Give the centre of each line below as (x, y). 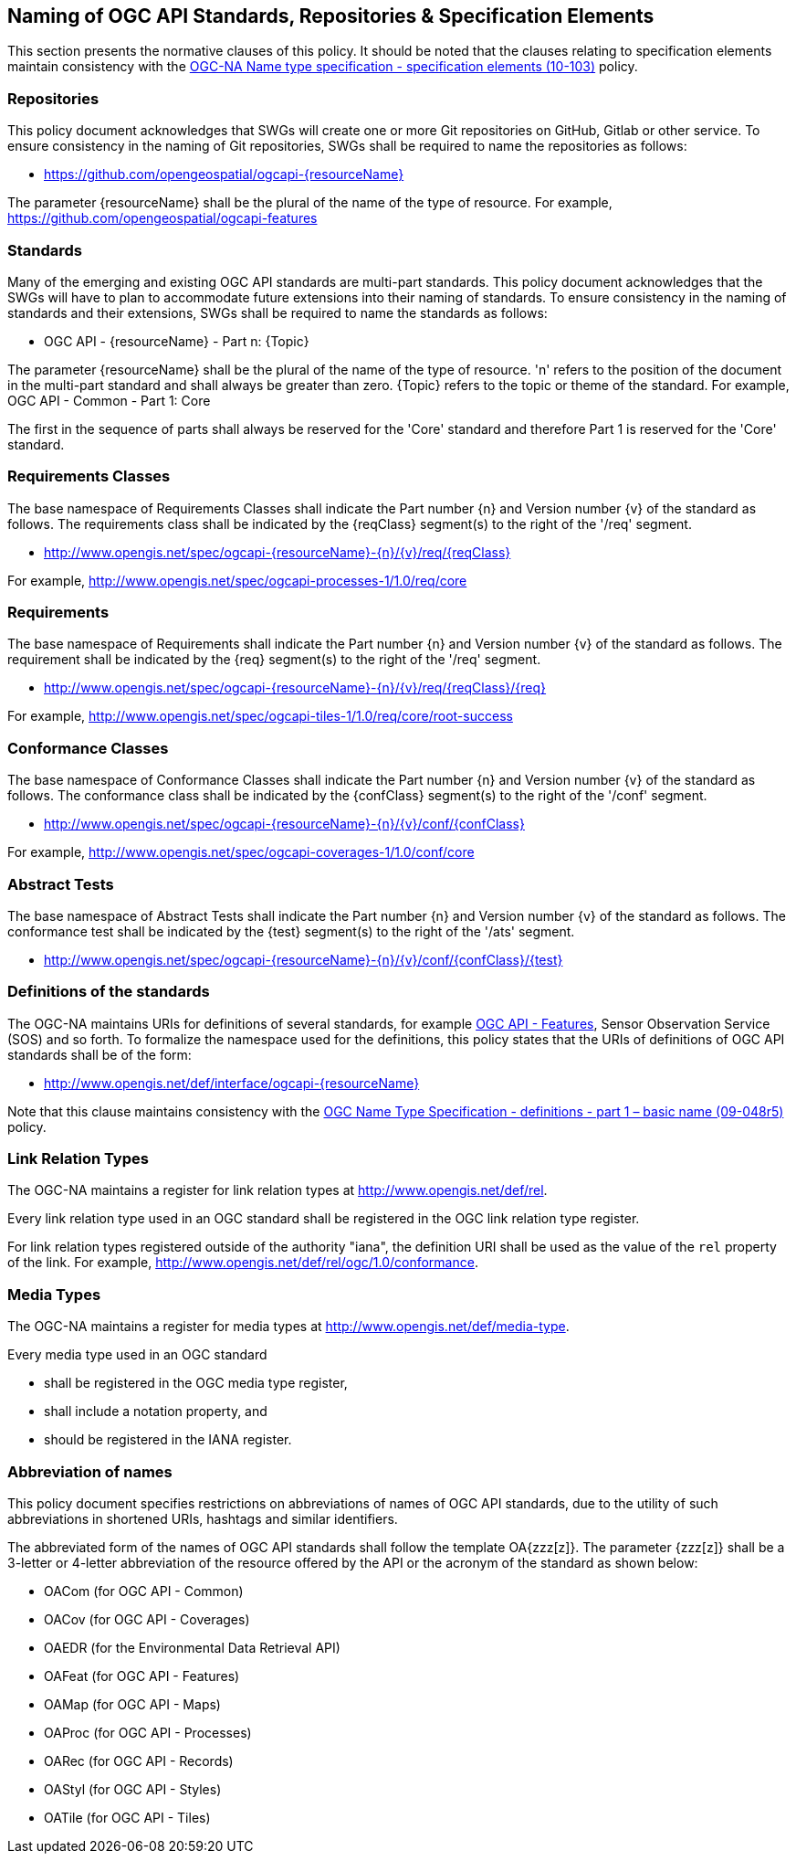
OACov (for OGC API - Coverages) (147, 1619)
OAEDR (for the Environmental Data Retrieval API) (192, 1647)
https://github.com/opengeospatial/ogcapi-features (162, 218)
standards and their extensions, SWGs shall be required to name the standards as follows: (278, 312)
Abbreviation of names (90, 1471)
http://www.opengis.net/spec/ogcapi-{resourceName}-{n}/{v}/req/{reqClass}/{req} (295, 688)
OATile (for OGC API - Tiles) (127, 1817)
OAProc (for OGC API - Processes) (148, 1732)
